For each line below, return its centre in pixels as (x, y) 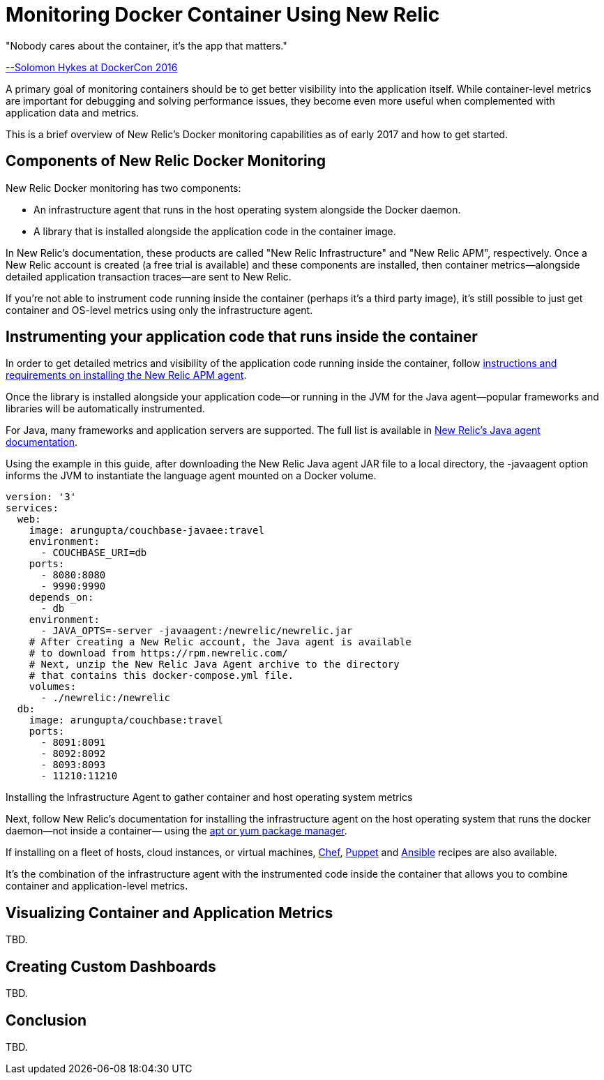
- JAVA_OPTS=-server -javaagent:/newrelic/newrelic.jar (197, 631)
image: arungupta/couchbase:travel (126, 720)
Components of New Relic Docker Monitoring (166, 161)
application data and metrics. (73, 112)
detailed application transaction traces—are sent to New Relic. (149, 276)
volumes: (53, 687)
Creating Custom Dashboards (111, 966)
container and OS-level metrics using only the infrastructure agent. (159, 310)
